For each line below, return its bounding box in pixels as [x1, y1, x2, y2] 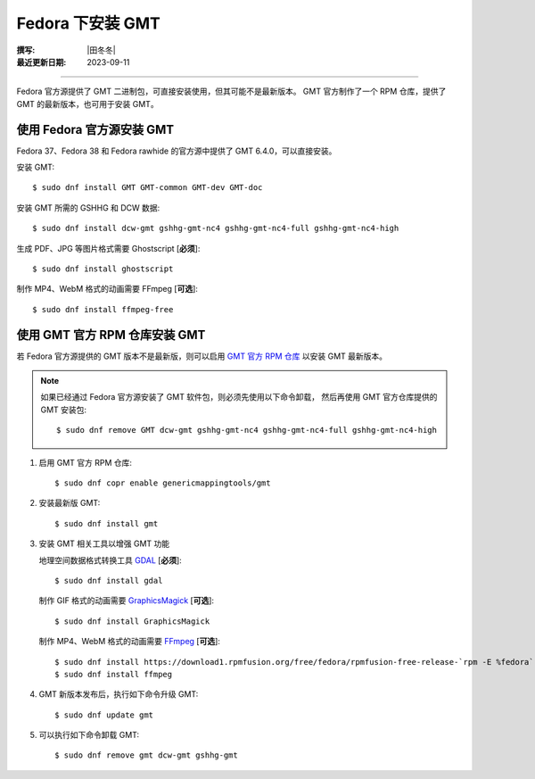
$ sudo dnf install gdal [54, 576, 163, 585]
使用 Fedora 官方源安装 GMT [16, 121, 175, 137]
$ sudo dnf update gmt [54, 709, 154, 720]
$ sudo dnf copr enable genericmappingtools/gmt [54, 478, 271, 488]
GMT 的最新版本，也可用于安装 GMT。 [16, 98, 160, 109]
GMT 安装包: [40, 404, 87, 415]
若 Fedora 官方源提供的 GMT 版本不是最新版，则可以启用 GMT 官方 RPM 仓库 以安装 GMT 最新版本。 [16, 351, 388, 361]
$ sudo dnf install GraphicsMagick [54, 616, 210, 626]
